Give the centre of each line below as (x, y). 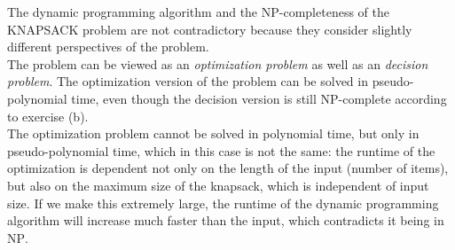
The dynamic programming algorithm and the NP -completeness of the (198, 12)
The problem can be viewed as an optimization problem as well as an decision (218, 63)
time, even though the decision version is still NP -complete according (259, 98)
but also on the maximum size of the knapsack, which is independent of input (218, 185)
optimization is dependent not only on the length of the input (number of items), (228, 168)
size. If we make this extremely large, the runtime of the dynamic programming (223, 203)
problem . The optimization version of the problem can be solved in (188, 81)
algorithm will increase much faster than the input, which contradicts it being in (226, 220)
